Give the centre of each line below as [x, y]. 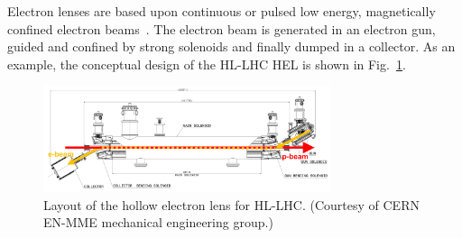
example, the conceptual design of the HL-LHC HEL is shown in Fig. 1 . [207, 64]
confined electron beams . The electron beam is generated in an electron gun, [222, 28]
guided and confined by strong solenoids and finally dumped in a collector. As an [231, 46]
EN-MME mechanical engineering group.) [158, 222]
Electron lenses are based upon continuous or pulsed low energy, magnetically [222, 11]
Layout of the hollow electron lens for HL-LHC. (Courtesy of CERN [231, 204]
